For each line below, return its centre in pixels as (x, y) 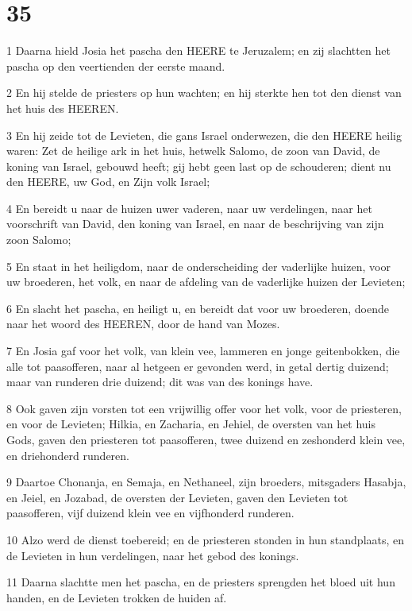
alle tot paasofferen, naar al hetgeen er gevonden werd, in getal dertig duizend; (198, 366)
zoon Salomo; (39, 240)
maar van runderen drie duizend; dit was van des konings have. (160, 382)
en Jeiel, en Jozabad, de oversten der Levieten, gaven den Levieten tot (177, 497)
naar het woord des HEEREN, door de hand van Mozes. (143, 324)
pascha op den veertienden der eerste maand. (116, 66)
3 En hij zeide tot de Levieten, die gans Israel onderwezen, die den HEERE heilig (204, 135)
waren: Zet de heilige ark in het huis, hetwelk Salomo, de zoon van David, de (193, 151)
